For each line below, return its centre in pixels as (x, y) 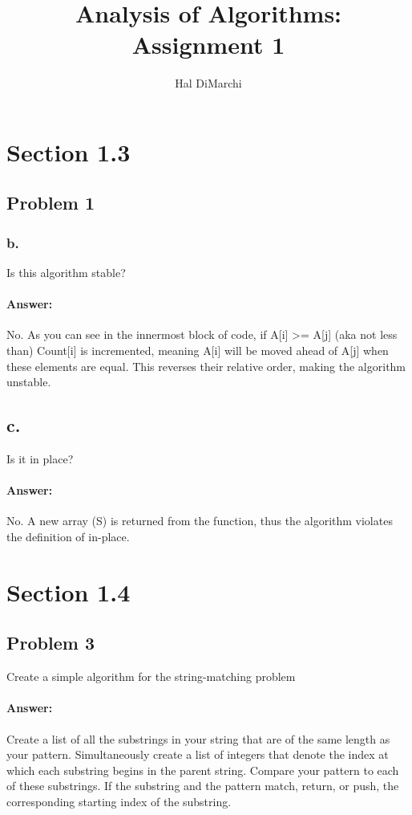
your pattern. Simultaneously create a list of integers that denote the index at (198, 754)
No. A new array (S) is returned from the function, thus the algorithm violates (200, 521)
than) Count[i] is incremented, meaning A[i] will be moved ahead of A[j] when (198, 350)
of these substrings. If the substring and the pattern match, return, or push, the (203, 786)
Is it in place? (40, 459)
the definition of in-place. (68, 537)
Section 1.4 (69, 591)
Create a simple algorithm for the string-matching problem (151, 676)
